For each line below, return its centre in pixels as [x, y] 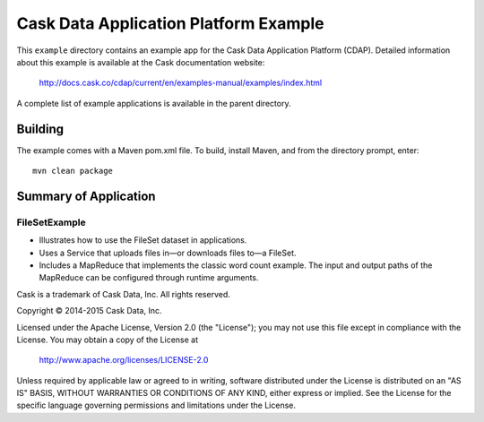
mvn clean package [73, 171]
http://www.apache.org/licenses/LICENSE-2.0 [124, 360]
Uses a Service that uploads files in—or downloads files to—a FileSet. [168, 253]
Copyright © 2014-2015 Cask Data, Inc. [89, 311]
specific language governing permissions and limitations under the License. [156, 405]
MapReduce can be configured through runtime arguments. [149, 278]
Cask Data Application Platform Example [170, 23]
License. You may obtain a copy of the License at [108, 340]
